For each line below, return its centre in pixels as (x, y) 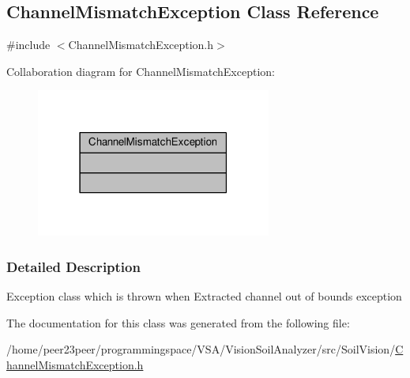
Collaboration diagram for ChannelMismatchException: (141, 71)
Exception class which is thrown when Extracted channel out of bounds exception (204, 296)
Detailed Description (73, 266)
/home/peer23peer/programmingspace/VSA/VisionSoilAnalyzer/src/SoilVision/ (201, 349)
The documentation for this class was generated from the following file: (178, 322)
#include (28, 45)
